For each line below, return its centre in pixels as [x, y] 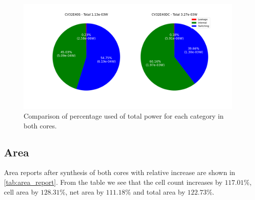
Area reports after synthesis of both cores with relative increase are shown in [120, 172]
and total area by [159, 191]
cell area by [21, 191]
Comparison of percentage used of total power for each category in [124, 116]
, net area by [85, 191]
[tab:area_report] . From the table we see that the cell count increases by [113, 182]
